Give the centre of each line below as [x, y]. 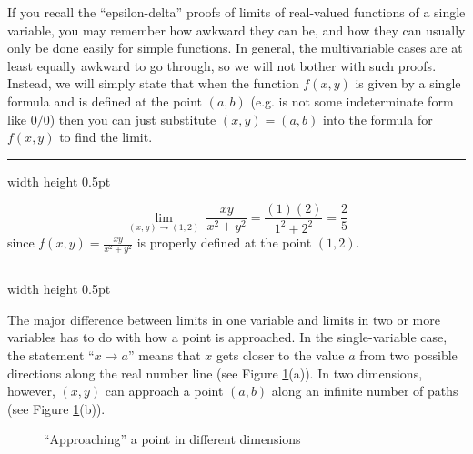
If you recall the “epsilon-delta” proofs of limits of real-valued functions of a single [236, 12]
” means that [164, 354]
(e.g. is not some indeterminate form [352, 101]
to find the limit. [106, 137]
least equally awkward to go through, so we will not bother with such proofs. [222, 65]
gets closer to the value [281, 354]
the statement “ [51, 354]
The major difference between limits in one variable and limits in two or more [224, 319]
